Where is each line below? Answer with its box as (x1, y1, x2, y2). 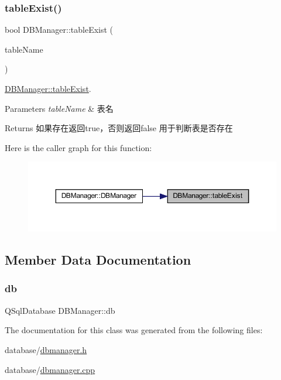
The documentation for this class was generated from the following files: (5, 324, 263, 336)
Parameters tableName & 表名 (5, 102, 114, 114)
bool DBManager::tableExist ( (5, 23, 114, 36)
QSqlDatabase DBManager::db (5, 304, 115, 316)
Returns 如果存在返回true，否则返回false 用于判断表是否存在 (5, 122, 233, 134)
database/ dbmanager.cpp (5, 363, 95, 375)
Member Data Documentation (5, 251, 191, 269)
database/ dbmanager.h (5, 343, 87, 355)
